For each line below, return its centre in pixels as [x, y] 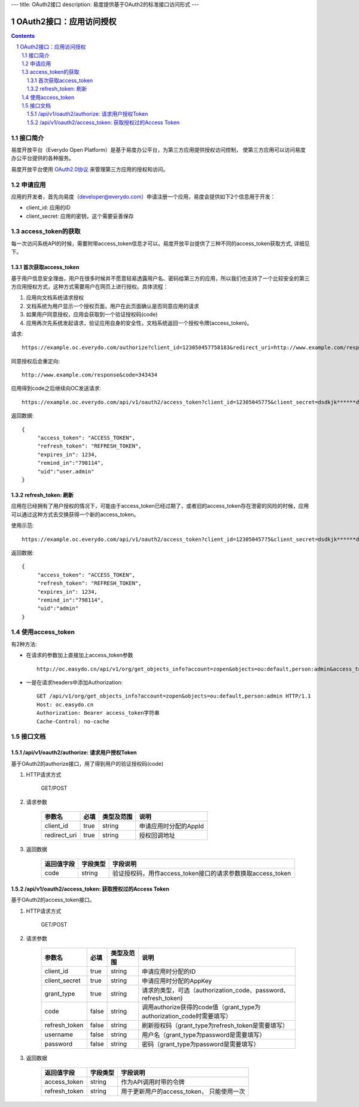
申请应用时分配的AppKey [177, 981]
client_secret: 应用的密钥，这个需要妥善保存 [80, 216]
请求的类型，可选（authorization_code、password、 [215, 991]
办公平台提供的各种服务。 [42, 158]
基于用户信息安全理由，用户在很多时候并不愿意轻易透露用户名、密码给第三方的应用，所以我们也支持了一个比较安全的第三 [160, 278]
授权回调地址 [157, 835]
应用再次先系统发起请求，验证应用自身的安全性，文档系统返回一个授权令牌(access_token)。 [139, 323]
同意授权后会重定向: [36, 361]
